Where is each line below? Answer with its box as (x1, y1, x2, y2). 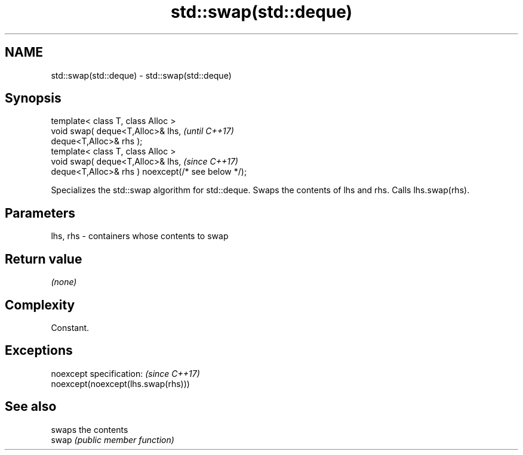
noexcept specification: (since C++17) (51, 368, 200, 379)
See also (5, 399, 57, 414)
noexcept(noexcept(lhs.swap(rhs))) (51, 378, 190, 389)
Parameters (5, 205, 75, 221)
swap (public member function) (51, 434, 174, 445)
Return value (5, 251, 82, 267)
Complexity (5, 297, 75, 312)
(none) (51, 277, 77, 287)
